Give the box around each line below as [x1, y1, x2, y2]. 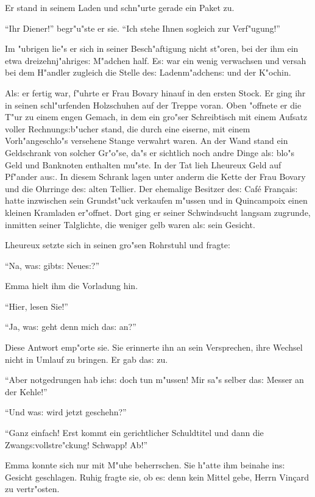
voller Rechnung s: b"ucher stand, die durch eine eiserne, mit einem [5, 122, 250, 135]
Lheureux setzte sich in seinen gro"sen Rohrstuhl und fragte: [5, 238, 230, 251]
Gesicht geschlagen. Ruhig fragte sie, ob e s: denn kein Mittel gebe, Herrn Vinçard [5, 470, 309, 483]
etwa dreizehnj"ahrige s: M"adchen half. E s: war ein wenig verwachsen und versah [5, 54, 306, 66]
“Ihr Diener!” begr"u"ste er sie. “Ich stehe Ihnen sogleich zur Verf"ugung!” [5, 21, 280, 34]
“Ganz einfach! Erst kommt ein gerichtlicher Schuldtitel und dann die [5, 426, 264, 439]
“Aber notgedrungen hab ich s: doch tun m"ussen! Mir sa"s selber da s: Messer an [5, 373, 304, 386]
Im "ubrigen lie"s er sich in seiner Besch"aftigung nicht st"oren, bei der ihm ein [5, 42, 299, 55]
